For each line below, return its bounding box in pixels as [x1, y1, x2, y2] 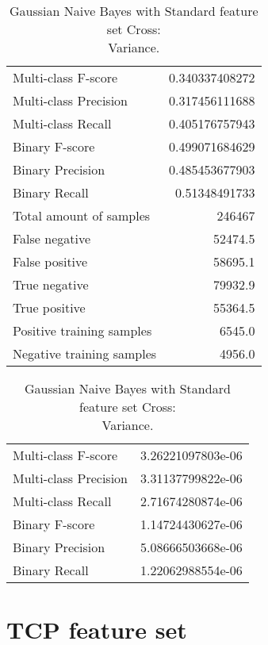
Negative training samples [13, 344, 157, 363]
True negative [13, 275, 89, 294]
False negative [13, 229, 91, 248]
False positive [13, 252, 88, 271]
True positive [13, 298, 86, 317]
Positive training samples [13, 321, 152, 340]
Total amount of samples [13, 206, 151, 225]
